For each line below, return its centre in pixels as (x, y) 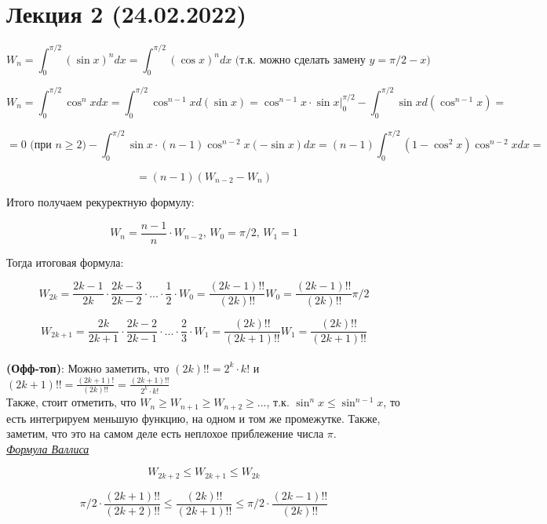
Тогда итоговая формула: (65, 262)
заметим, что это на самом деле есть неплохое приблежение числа (165, 433)
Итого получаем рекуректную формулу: (100, 202)
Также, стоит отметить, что (71, 402)
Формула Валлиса (48, 448)
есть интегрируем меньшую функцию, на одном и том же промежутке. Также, (193, 418)
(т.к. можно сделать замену (300, 60)
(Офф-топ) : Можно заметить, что (88, 368)
